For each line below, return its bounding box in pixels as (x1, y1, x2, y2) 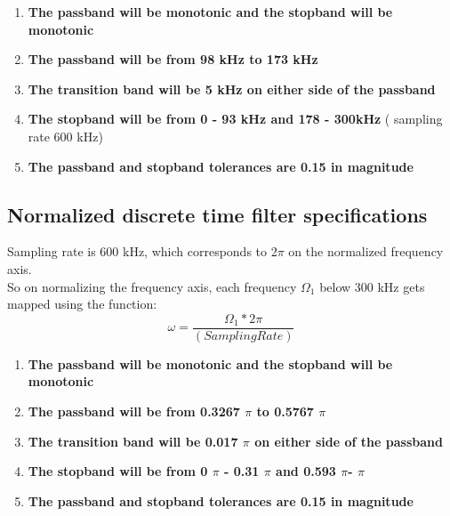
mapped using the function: (7, 294, 157, 313)
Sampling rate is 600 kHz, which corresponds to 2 (7, 242, 277, 261)
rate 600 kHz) (28, 126, 103, 145)
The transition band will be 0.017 (28, 431, 238, 450)
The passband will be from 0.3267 (28, 401, 240, 420)
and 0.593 (276, 462, 336, 480)
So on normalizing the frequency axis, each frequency (7, 277, 297, 295)
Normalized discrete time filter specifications (7, 200, 428, 228)
